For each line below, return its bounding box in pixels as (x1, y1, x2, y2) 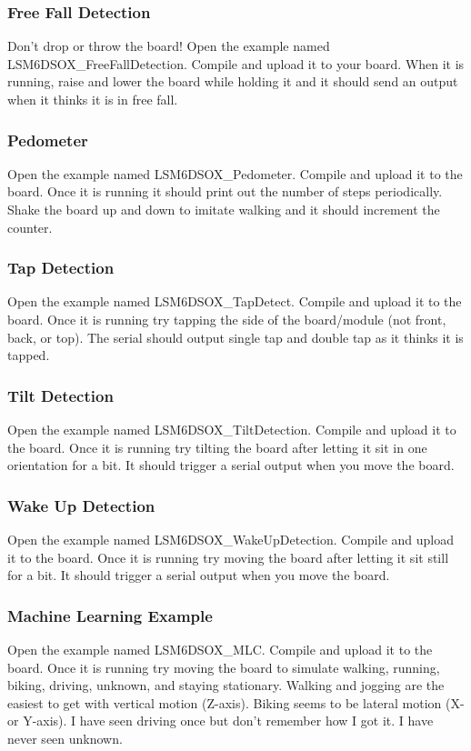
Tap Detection (7, 256, 115, 279)
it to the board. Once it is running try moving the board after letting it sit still (7, 547, 449, 566)
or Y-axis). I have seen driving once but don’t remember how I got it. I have (7, 711, 434, 730)
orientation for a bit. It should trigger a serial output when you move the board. (7, 456, 455, 475)
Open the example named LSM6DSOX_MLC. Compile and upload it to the (7, 640, 433, 658)
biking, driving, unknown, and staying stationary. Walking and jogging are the (7, 676, 445, 695)
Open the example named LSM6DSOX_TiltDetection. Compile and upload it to (7, 420, 456, 438)
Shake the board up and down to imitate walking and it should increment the (7, 200, 440, 218)
